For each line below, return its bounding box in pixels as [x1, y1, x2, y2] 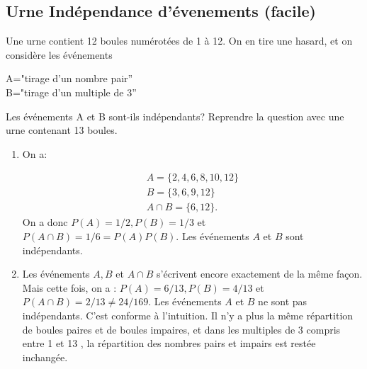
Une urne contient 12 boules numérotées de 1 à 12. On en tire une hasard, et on [6, 33, 353, 48]
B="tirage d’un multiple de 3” [6, 84, 137, 99]
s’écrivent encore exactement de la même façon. [157, 266, 363, 281]
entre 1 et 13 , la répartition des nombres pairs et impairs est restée [22, 336, 316, 351]
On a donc [22, 215, 68, 229]
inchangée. [22, 349, 68, 364]
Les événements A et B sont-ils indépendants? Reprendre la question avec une [6, 108, 344, 123]
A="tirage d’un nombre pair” [6, 71, 133, 86]
